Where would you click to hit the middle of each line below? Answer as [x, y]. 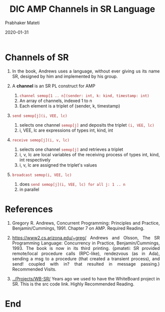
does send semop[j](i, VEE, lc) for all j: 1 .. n [72, 184]
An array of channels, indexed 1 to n [56, 101]
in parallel [29, 189]
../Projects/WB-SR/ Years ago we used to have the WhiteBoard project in [86, 278]
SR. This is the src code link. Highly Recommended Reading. [73, 284]
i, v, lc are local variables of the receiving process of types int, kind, [90, 154]
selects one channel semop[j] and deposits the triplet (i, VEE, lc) [87, 125]
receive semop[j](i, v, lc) [41, 140]
